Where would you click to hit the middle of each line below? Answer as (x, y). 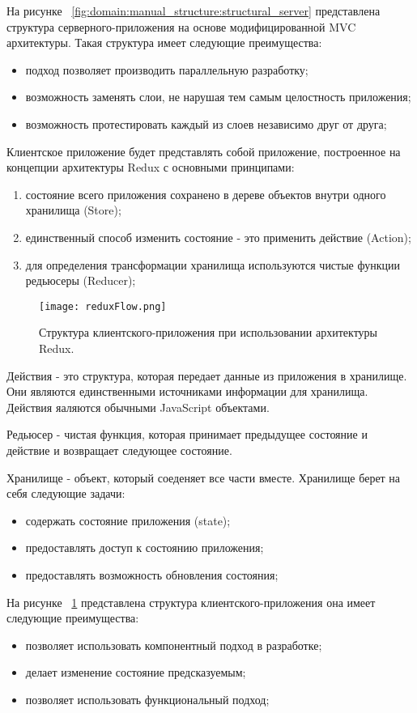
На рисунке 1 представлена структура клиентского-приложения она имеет (191, 602)
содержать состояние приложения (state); (128, 520)
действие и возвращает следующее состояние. (119, 450)
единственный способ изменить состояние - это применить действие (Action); (218, 237)
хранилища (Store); (73, 210)
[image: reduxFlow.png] (103, 306)
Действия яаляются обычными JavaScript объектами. (138, 407)
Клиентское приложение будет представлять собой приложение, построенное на (204, 151)
